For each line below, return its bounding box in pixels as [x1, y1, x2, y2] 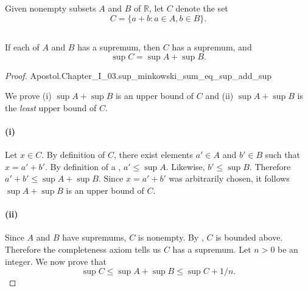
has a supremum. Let [172, 242, 251, 255]
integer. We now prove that [5, 255, 107, 267]
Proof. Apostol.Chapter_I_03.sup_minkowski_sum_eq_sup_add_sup [5, 69, 271, 81]
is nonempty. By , [138, 231, 204, 244]
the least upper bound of [5, 101, 97, 114]
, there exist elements [113, 148, 193, 161]
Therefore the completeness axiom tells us [5, 242, 161, 255]
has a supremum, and [172, 40, 252, 53]
